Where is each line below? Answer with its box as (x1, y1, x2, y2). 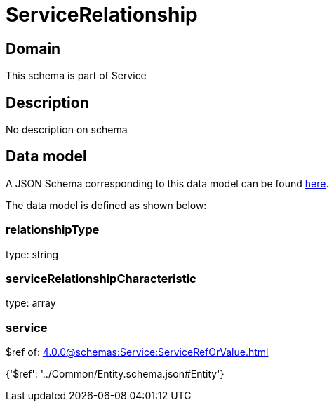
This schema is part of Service (6, 69, 147, 82)
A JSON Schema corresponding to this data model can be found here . (6, 177, 329, 189)
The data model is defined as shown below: (6, 199, 207, 211)
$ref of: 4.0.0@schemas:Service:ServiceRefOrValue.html (6, 346, 269, 359)
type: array (6, 297, 56, 309)
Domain (6, 39, 61, 58)
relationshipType (6, 222, 100, 237)
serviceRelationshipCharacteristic (6, 271, 196, 286)
